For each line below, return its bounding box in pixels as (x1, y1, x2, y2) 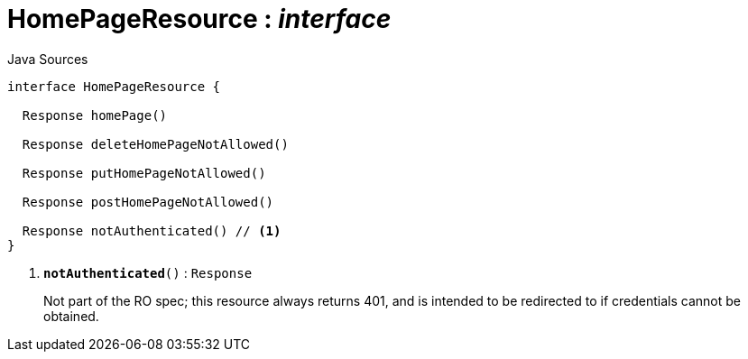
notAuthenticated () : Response (43, 264, 253, 281)
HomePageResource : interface (7, 4, 392, 34)
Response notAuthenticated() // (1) (22, 223, 282, 238)
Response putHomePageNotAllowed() (22, 165, 266, 180)
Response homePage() (22, 107, 168, 123)
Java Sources (7, 51, 88, 67)
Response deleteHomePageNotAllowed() (22, 136, 289, 152)
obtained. (43, 308, 99, 324)
